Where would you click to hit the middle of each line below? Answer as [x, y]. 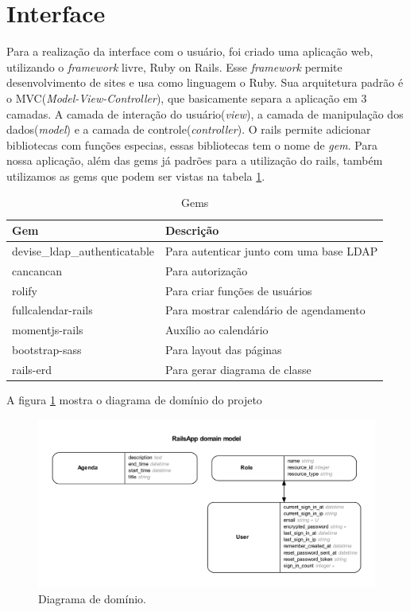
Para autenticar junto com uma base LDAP [272, 250]
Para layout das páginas [224, 350]
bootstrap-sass [47, 350]
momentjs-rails [48, 330]
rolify [25, 290]
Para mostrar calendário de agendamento [265, 310]
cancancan [37, 270]
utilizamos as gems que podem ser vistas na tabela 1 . [136, 175]
